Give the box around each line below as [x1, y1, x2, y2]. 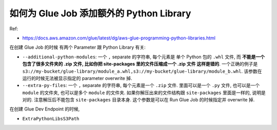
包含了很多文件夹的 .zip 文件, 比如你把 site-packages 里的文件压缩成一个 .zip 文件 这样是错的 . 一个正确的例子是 [22, 61, 258, 67]
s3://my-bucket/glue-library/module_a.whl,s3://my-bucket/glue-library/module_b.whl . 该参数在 [22, 68, 262, 74]
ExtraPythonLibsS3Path [22, 116, 80, 121]
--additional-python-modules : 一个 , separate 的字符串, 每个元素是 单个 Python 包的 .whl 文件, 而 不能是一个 [22, 54, 265, 60]
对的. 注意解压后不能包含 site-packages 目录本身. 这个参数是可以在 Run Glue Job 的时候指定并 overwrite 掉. [22, 97, 255, 103]
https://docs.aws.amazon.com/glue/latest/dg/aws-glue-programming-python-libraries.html [22, 35, 215, 41]
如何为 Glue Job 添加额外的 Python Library [9, 8, 191, 19]
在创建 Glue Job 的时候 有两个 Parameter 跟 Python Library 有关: [9, 44, 146, 51]
